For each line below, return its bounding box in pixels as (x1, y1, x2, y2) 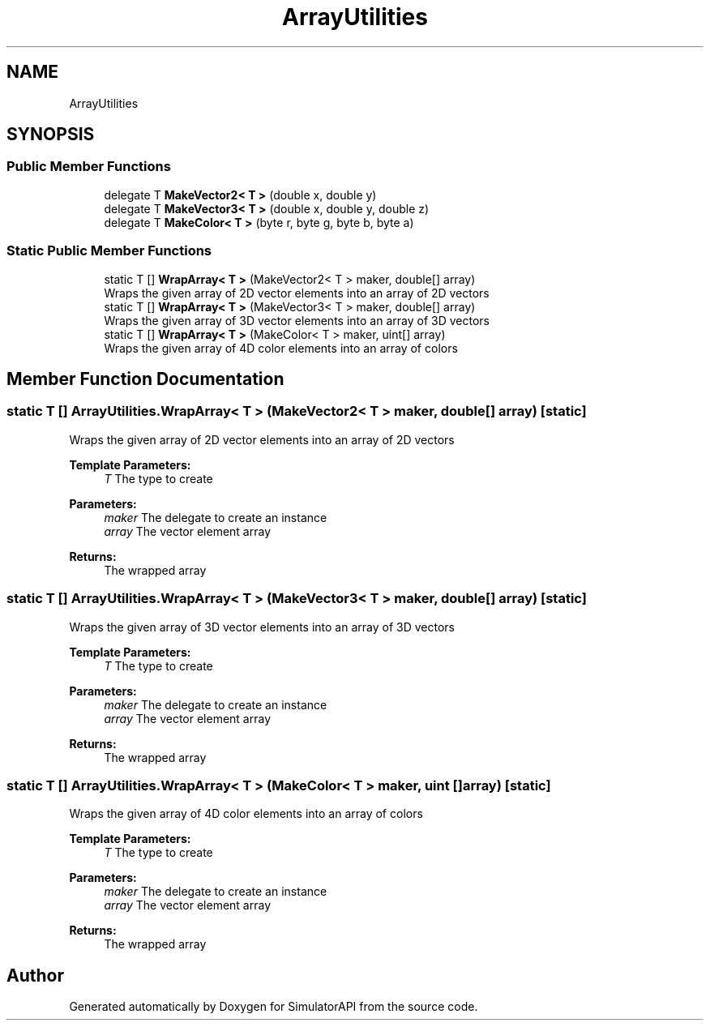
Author (6, 965, 64, 986)
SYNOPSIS (6, 124, 95, 145)
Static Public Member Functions (6, 242, 212, 259)
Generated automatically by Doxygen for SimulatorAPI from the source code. (69, 999, 478, 1014)
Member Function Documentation (6, 368, 284, 389)
